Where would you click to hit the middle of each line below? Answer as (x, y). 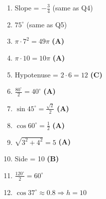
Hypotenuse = (36, 74)
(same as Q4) (73, 7)
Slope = (27, 7)
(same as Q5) (47, 24)
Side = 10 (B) (37, 159)
